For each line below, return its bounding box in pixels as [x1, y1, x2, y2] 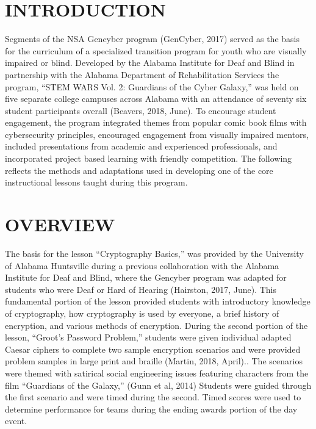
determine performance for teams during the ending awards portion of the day [5, 402, 298, 415]
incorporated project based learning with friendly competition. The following [5, 152, 292, 165]
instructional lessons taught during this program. [5, 176, 188, 189]
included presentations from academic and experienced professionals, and [5, 140, 278, 153]
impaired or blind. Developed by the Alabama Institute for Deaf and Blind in [5, 56, 295, 69]
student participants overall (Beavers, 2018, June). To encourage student [5, 104, 276, 117]
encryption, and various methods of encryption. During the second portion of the [5, 319, 308, 331]
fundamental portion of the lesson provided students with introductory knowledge [5, 295, 311, 308]
